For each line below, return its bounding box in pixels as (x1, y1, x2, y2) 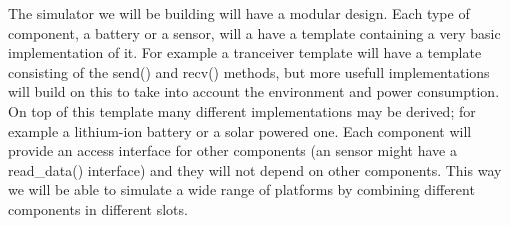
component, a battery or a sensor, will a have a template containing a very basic (8, 22, 501, 43)
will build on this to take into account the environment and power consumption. (8, 81, 500, 102)
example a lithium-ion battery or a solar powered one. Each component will (8, 120, 472, 141)
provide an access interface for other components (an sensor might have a (8, 140, 457, 161)
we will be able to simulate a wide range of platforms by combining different (8, 179, 475, 200)
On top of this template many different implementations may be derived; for (8, 100, 476, 121)
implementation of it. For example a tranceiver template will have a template (8, 42, 482, 63)
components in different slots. (8, 198, 188, 219)
